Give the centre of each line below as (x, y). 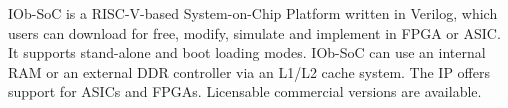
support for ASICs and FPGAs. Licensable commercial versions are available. (245, 91)
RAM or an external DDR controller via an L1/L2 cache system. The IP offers (249, 71)
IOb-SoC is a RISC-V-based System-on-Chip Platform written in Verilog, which (253, 13)
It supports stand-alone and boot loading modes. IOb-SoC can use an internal (247, 52)
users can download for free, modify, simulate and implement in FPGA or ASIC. (254, 32)
